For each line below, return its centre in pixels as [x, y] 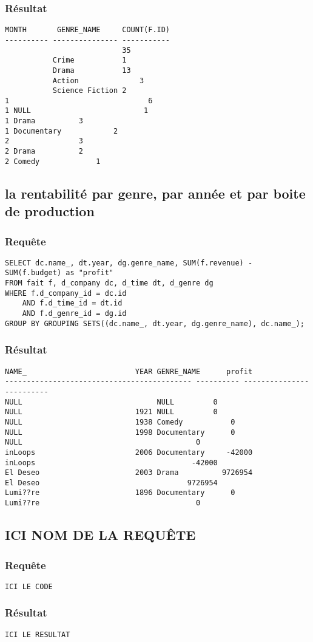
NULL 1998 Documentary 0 [120, 432]
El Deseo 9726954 [111, 483]
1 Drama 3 [44, 121]
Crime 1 [89, 60]
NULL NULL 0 [111, 402]
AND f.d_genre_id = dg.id [74, 314]
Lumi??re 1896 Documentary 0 [120, 493]
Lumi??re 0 [103, 503]
